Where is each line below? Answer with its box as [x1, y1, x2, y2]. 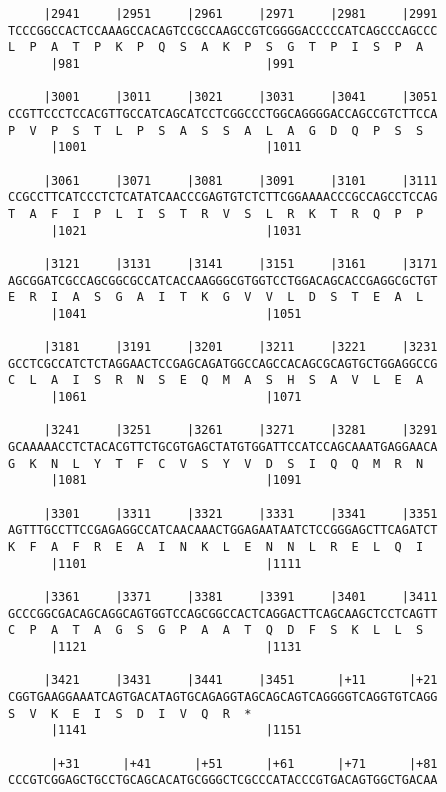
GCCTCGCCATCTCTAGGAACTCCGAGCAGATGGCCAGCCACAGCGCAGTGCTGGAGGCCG [8, 356, 438, 371]
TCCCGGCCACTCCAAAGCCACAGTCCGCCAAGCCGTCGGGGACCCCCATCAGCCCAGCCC [8, 23, 438, 38]
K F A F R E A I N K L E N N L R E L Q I [8, 540, 424, 554]
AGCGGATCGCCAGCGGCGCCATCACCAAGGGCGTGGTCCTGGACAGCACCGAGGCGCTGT [8, 273, 438, 288]
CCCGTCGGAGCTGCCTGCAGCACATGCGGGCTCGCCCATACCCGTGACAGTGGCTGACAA [8, 773, 438, 788]
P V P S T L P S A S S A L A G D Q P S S [8, 123, 424, 138]
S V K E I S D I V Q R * [8, 706, 252, 721]
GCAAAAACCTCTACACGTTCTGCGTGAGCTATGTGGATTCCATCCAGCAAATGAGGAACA [8, 440, 438, 455]
